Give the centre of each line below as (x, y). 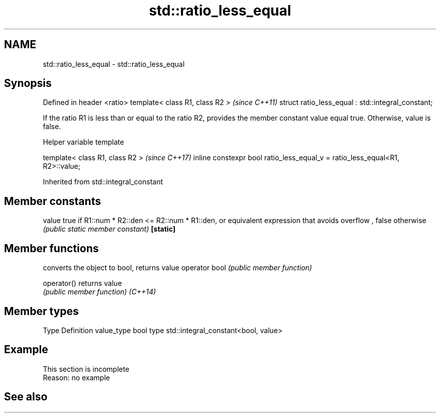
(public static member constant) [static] (109, 229)
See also (26, 397)
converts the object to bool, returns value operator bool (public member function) (178, 268)
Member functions (51, 248)
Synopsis (28, 83)
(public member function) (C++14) (99, 292)
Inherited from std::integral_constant (103, 182)
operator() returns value (82, 283)
